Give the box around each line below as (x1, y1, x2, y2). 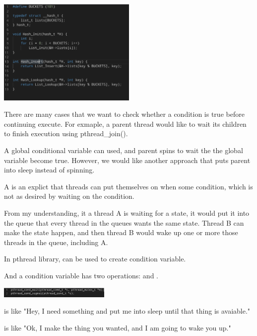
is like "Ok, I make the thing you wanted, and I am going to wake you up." (4, 323, 231, 333)
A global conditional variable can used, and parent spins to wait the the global (4, 145, 243, 156)
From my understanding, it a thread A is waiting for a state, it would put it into (4, 208, 250, 218)
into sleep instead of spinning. (4, 165, 95, 175)
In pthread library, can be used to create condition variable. (4, 253, 186, 264)
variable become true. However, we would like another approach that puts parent (4, 155, 251, 165)
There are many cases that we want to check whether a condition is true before (4, 109, 245, 119)
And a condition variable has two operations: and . (4, 270, 158, 280)
